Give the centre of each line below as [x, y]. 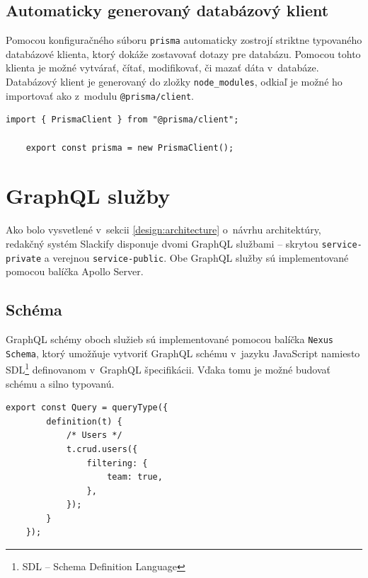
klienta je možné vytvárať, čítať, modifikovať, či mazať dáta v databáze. [162, 68]
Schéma [34, 310]
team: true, [135, 477]
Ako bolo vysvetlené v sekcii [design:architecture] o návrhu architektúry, [163, 230]
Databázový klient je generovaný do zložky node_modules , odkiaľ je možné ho [174, 82]
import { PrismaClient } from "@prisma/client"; [122, 120]
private [24, 259]
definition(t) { [84, 421]
